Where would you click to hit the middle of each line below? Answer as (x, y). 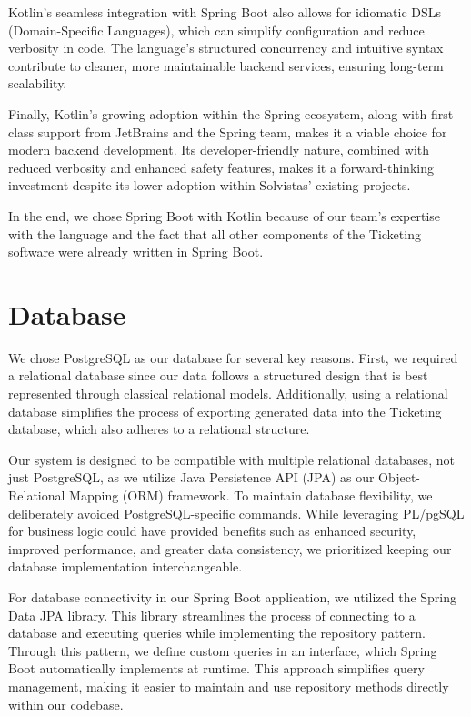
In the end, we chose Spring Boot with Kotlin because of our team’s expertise (225, 215)
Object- (400, 477)
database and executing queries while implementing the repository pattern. (217, 633)
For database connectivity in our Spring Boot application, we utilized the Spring (233, 596)
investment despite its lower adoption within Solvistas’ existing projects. (210, 185)
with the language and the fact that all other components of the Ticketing (215, 233)
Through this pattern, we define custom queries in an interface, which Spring (223, 650)
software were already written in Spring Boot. (136, 252)
